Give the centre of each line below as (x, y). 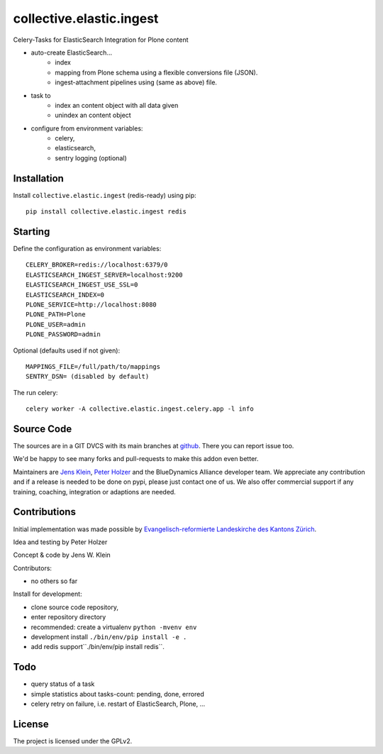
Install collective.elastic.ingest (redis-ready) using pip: (105, 195)
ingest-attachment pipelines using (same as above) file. (136, 82)
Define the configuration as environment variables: (87, 249)
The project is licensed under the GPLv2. (73, 741)
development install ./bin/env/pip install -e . (109, 637)
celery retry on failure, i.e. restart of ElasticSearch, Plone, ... (118, 704)
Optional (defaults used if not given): (67, 350)
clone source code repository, (74, 607)
